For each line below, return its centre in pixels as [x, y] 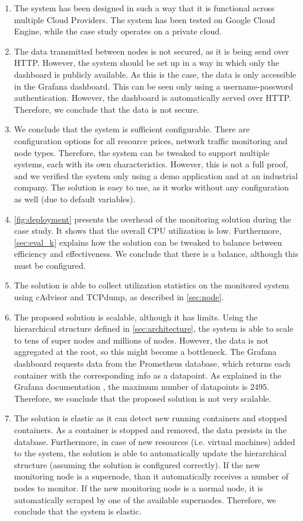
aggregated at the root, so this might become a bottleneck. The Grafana [145, 352]
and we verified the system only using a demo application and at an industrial [156, 175]
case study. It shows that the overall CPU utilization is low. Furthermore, [148, 231]
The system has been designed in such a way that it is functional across [144, 8]
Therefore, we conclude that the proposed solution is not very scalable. [143, 398]
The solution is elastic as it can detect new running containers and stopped [150, 418]
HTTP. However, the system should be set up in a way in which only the [146, 63]
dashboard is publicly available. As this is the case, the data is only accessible [155, 74]
